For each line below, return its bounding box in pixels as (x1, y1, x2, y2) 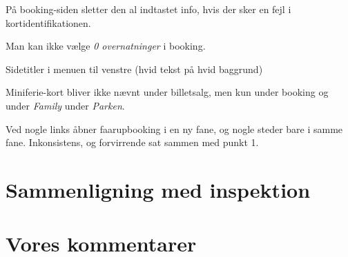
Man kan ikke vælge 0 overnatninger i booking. (6, 39, 206, 53)
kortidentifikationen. (6, 15, 91, 30)
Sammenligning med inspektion (6, 175, 311, 203)
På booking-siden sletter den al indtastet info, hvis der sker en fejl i (6, 2, 291, 16)
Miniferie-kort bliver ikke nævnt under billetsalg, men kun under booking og (6, 85, 329, 99)
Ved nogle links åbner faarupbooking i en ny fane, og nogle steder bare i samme (6, 121, 343, 136)
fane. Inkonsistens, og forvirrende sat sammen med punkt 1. (6, 135, 259, 150)
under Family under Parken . (6, 98, 125, 112)
